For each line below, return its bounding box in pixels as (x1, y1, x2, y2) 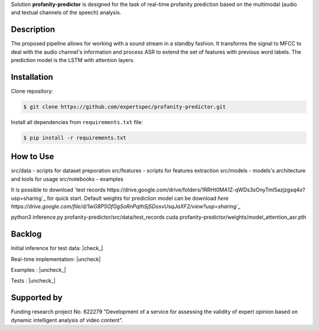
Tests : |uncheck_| (11, 277, 56, 284)
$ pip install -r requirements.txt (23, 134, 126, 141)
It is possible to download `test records (11, 186, 106, 193)
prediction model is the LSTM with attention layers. (11, 57, 135, 64)
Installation (11, 72, 53, 82)
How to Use (11, 151, 54, 162)
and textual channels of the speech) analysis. (11, 9, 122, 16)
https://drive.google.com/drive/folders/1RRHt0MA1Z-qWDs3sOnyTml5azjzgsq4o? (106, 186, 305, 193)
